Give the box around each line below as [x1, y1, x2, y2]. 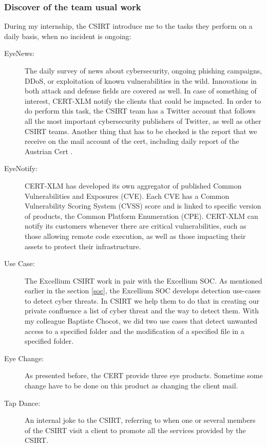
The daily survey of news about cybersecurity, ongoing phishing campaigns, [25, 65, 262, 76]
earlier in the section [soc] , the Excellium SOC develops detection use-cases [25, 285, 261, 296]
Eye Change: [4, 352, 44, 363]
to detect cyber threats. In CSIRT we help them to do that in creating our [25, 295, 259, 306]
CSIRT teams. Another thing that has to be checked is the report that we [25, 125, 257, 136]
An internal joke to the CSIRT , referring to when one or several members [25, 415, 256, 425]
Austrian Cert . [25, 145, 73, 156]
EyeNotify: [4, 163, 38, 174]
